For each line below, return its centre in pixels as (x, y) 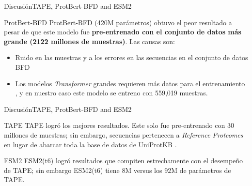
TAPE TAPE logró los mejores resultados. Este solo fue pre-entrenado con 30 (119, 125)
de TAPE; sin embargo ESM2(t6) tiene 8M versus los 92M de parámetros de (118, 170)
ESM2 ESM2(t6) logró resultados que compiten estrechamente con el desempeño (124, 161)
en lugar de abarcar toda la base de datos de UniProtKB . (90, 144)
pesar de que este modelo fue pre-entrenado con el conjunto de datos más (123, 32)
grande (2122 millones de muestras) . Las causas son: (89, 41)
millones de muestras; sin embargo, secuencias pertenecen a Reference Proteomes (124, 134)
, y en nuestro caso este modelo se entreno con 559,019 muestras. (111, 93)
